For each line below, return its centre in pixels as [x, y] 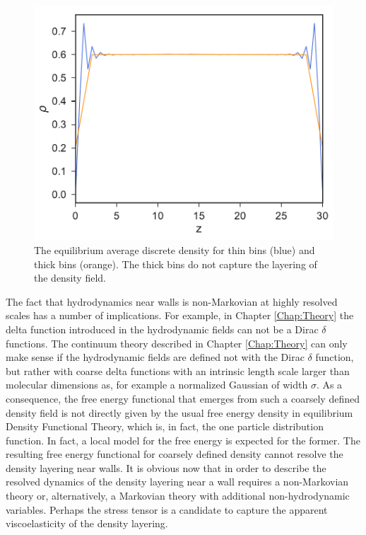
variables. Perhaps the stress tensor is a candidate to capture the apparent [167, 509]
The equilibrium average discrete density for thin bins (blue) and [175, 249]
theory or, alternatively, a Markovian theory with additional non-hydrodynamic [178, 496]
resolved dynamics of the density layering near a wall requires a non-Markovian [177, 482]
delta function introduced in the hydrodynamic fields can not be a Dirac [162, 329]
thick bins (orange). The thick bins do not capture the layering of [176, 264]
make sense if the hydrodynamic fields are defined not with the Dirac [155, 357]
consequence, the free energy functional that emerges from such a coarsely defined [183, 398]
